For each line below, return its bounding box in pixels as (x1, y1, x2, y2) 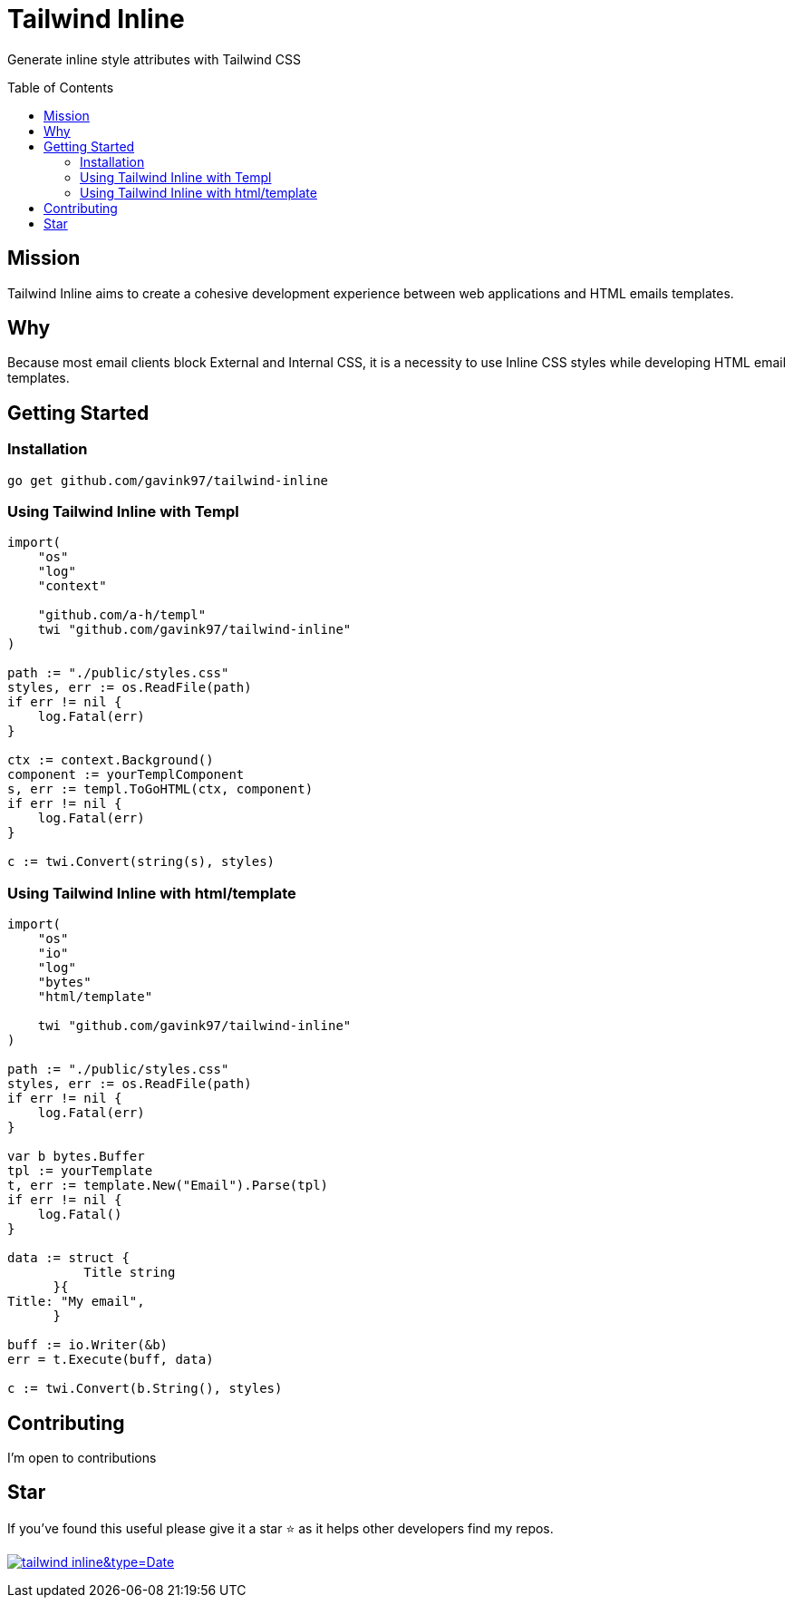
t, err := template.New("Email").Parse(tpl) (7, 1178, 329, 1193)
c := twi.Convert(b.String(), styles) (7, 1381, 283, 1396)
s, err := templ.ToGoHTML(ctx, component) (7, 782, 314, 797)
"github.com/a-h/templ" (37, 608, 207, 623)
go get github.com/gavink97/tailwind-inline (7, 472, 329, 488)
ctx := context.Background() (7, 753, 214, 768)
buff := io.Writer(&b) (7, 1337, 169, 1353)
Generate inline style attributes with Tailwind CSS (7, 51, 301, 67)
